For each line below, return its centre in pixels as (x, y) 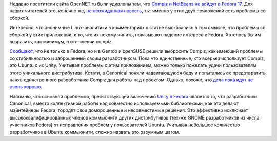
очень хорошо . (26, 87)
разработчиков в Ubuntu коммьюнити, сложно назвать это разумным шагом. (95, 132)
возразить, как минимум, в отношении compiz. (61, 41)
